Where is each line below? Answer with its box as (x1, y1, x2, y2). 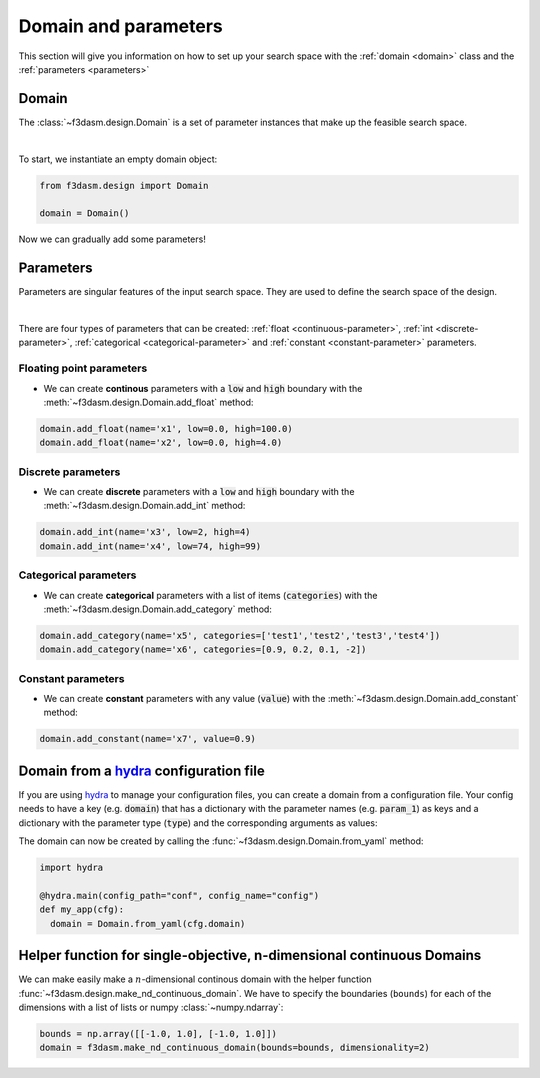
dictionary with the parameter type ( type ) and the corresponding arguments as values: (18, 816, 378, 829)
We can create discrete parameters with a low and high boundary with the (43, 486, 355, 498)
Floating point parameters (18, 361, 148, 375)
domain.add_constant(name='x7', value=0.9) (39, 733, 257, 745)
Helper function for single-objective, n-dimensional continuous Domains (18, 947, 482, 964)
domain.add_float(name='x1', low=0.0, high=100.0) (39, 423, 294, 434)
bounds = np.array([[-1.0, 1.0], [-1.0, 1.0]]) (39, 1028, 277, 1039)
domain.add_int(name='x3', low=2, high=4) (39, 526, 251, 538)
